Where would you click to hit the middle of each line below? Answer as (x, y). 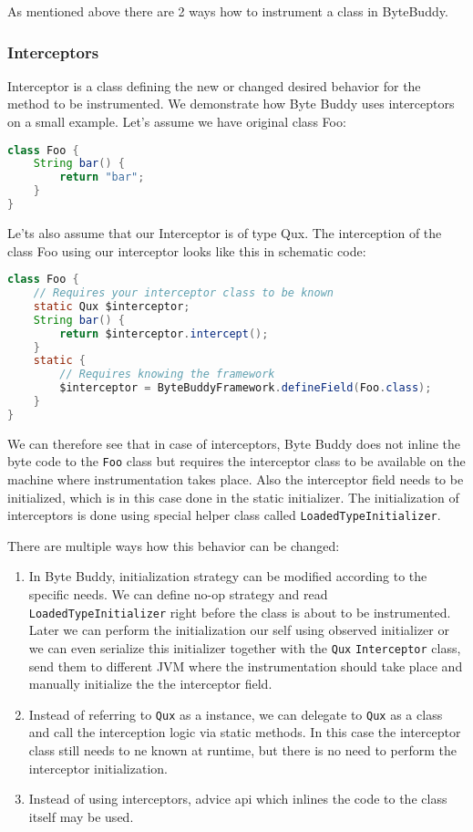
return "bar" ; (102, 177)
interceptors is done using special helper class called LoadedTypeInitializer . (224, 515)
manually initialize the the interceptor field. (150, 684)
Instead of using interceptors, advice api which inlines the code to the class (238, 799)
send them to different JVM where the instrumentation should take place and (246, 666)
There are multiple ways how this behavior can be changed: (174, 545)
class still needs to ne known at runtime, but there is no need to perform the (242, 750)
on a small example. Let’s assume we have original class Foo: (177, 121)
